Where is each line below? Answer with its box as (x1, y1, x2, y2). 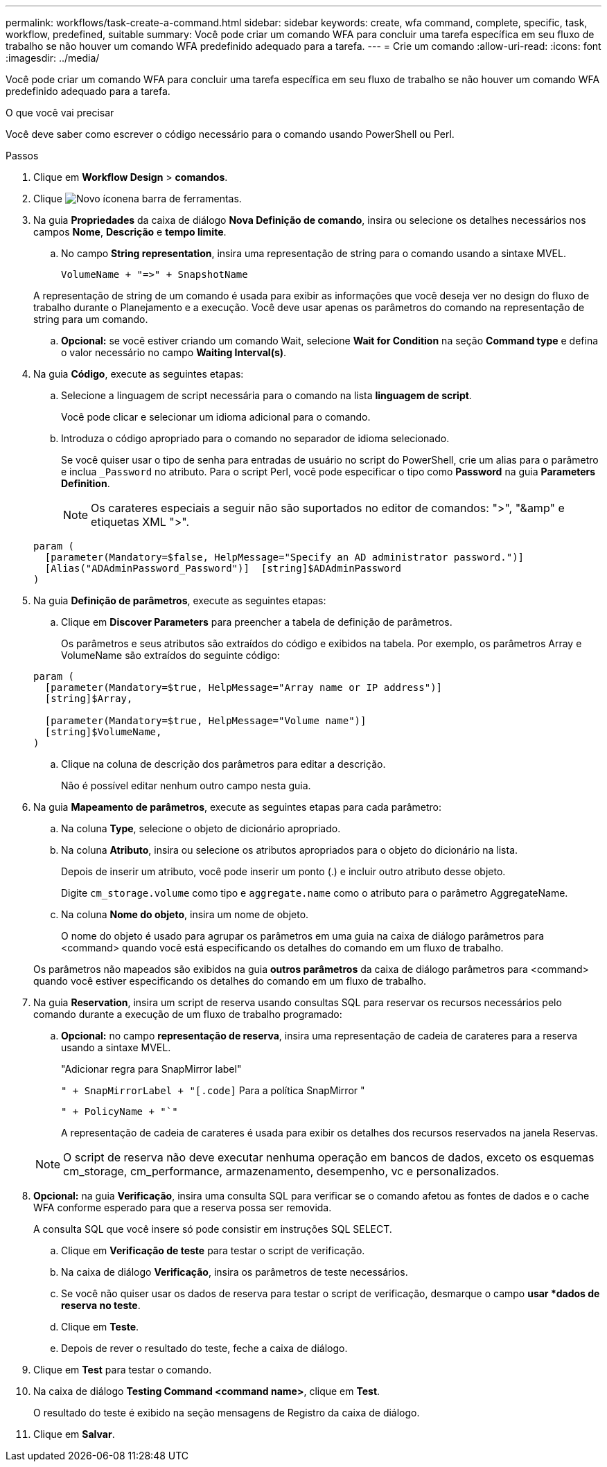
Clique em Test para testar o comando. (33, 1364, 212, 1376)
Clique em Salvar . (33, 1428, 115, 1440)
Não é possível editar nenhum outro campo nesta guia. (61, 780, 311, 791)
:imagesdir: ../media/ (6, 52, 100, 64)
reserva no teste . (61, 1299, 141, 1311)
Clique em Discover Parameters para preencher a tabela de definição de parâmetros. (61, 616, 452, 628)
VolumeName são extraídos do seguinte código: (61, 649, 280, 661)
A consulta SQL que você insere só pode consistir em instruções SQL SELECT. (33, 1223, 392, 1235)
